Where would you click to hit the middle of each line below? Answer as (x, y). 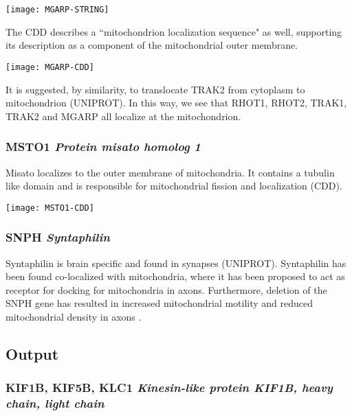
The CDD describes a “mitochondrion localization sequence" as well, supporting (174, 31)
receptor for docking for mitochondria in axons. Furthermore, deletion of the (166, 289)
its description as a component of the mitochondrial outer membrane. (152, 45)
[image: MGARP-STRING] (57, 10)
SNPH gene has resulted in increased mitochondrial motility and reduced (159, 303)
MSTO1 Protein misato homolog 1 (103, 147)
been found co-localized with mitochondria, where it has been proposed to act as (175, 276)
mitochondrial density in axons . (74, 316)
